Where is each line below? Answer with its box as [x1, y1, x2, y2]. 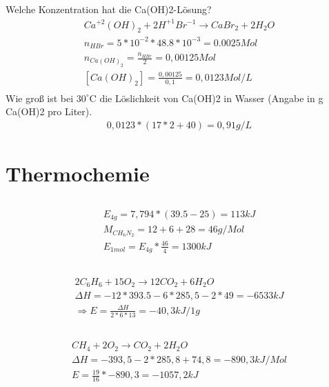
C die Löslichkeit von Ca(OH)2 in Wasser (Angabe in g [89, 90, 323, 105]
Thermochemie [6, 159, 150, 188]
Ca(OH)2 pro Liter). [6, 104, 92, 119]
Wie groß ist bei [6, 90, 74, 105]
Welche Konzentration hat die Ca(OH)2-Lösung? [6, 2, 212, 17]
